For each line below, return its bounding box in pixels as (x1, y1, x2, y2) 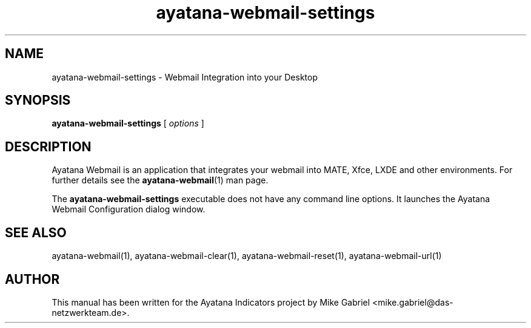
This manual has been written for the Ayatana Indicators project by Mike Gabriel (52, 297, 370, 307)
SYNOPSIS (5, 93, 71, 108)
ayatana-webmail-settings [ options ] (52, 118, 204, 129)
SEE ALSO (5, 225, 67, 240)
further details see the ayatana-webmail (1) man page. (52, 175, 269, 186)
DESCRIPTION (5, 139, 92, 154)
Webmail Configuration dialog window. (52, 204, 205, 215)
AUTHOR (5, 271, 60, 287)
